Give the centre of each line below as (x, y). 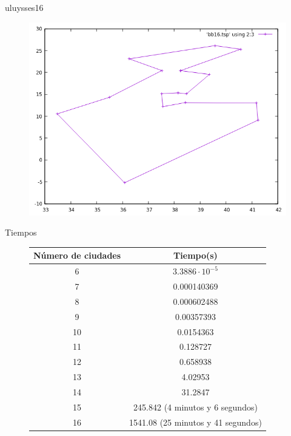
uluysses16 (24, 7)
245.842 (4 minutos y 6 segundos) (196, 407)
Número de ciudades (77, 255)
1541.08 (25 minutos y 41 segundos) (196, 422)
